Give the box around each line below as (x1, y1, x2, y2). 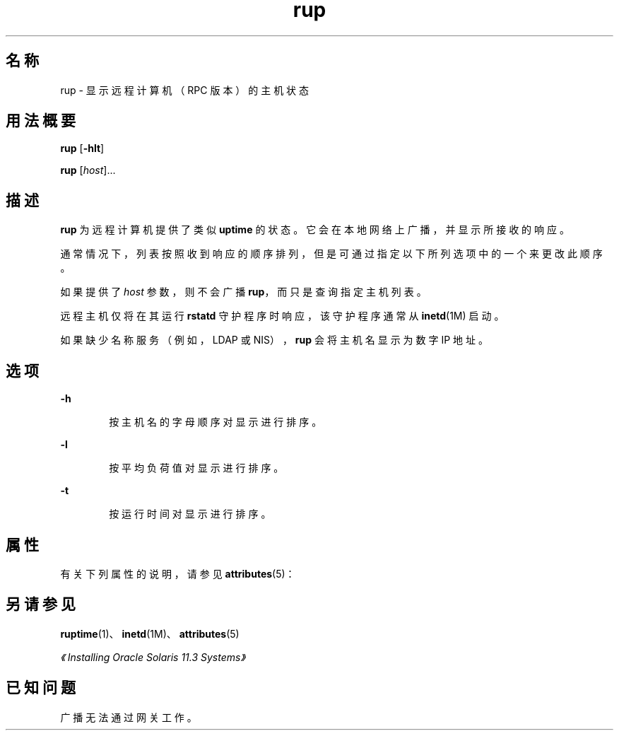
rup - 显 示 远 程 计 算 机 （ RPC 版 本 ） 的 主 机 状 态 (60, 83, 309, 96)
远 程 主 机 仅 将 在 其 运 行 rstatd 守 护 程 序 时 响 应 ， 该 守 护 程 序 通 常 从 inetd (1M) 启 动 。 (60, 310, 505, 322)
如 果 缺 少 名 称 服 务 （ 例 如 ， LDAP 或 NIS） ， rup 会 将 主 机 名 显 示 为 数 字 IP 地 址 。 (60, 334, 488, 346)
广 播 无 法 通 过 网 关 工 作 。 (60, 711, 197, 723)
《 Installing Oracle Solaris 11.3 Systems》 (60, 650, 245, 663)
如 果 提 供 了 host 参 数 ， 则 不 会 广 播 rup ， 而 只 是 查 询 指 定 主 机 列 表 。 (60, 286, 427, 298)
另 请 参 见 (6, 595, 76, 614)
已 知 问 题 (6, 679, 76, 697)
